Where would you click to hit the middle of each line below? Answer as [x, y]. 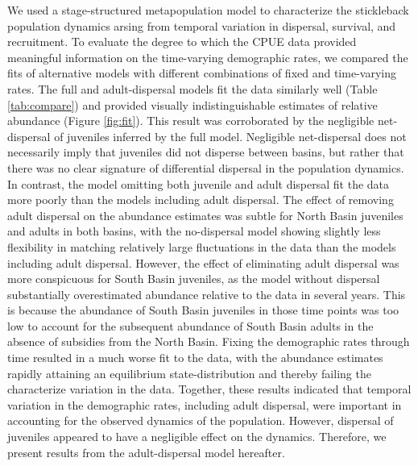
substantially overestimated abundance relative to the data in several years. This [207, 294]
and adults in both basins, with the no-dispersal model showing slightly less [194, 231]
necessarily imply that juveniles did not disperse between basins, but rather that [206, 152]
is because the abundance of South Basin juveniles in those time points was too [203, 310]
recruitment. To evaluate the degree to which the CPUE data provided [182, 42]
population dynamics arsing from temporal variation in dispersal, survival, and [202, 25]
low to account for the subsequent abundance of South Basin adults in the [190, 325]
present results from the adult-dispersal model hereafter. [146, 452]
